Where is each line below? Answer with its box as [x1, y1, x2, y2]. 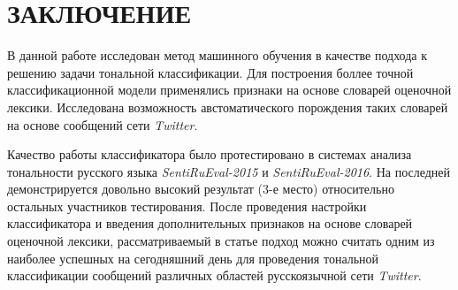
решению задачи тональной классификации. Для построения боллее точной [7, 63, 414, 81]
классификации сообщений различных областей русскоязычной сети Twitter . [7, 266, 422, 285]
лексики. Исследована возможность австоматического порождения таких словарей [7, 97, 448, 116]
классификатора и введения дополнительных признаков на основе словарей [7, 214, 413, 233]
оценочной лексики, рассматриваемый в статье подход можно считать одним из [7, 232, 435, 250]
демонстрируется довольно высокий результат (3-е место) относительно [7, 179, 394, 198]
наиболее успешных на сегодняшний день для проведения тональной [7, 248, 379, 267]
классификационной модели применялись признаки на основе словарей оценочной [7, 80, 452, 99]
